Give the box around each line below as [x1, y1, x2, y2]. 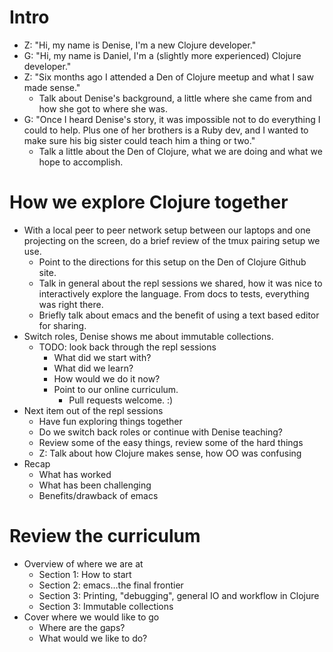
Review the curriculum [9, 525, 201, 548]
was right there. [38, 298, 104, 310]
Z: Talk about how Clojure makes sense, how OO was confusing [38, 447, 302, 459]
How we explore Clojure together [9, 191, 289, 214]
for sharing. [38, 319, 87, 331]
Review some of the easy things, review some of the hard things [38, 436, 304, 448]
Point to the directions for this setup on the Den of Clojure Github [38, 256, 307, 268]
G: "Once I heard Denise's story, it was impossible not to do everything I [23, 113, 321, 125]
